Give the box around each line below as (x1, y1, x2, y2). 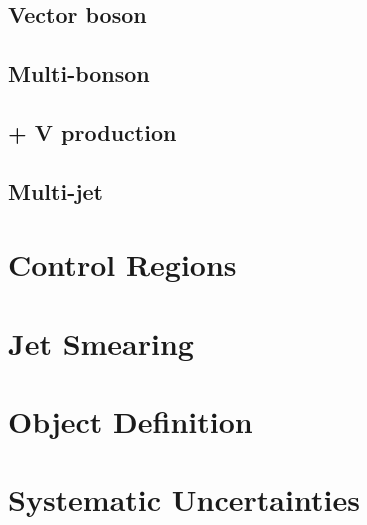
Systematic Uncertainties (8, 479, 360, 520)
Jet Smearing (8, 322, 194, 363)
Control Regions (8, 244, 237, 285)
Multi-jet (8, 175, 104, 206)
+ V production (8, 116, 177, 147)
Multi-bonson (8, 58, 150, 89)
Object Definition (8, 401, 253, 442)
